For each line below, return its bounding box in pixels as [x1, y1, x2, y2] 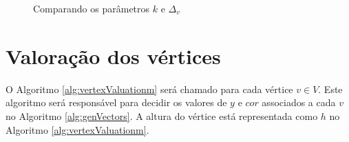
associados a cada [262, 95, 336, 110]
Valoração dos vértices [6, 41, 221, 70]
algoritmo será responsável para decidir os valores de [6, 95, 227, 110]
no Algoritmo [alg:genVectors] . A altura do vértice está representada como [6, 108, 318, 123]
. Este [318, 81, 343, 96]
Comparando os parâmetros [33, 1, 150, 15]
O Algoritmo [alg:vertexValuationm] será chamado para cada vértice [6, 81, 293, 96]
